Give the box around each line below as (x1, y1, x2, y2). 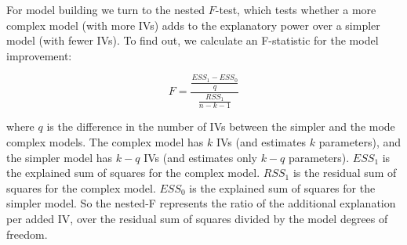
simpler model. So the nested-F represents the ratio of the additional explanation (6, 195, 396, 211)
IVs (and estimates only (144, 149, 258, 165)
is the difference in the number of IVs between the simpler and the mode (46, 118, 395, 135)
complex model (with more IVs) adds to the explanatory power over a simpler (6, 16, 380, 33)
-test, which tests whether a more (215, 2, 376, 17)
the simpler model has (6, 149, 113, 165)
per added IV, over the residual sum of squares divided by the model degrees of (6, 210, 388, 226)
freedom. (6, 225, 48, 242)
